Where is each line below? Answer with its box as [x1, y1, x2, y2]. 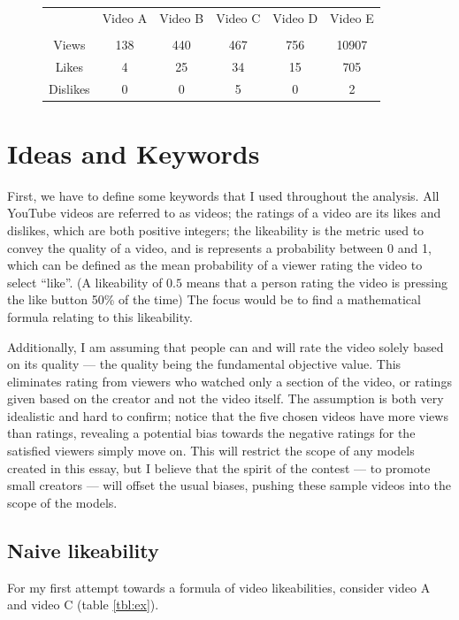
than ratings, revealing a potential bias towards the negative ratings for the [7, 424, 416, 442]
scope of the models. [7, 493, 118, 511]
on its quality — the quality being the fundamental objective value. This [7, 355, 402, 373]
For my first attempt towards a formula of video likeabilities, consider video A [7, 578, 431, 596]
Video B [159, 8, 204, 27]
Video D [272, 8, 318, 27]
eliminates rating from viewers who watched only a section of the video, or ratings [7, 371, 452, 390]
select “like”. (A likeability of [7, 272, 163, 291]
